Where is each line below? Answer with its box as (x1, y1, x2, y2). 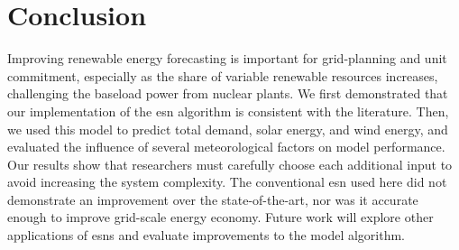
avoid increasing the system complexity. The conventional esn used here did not (7, 172, 447, 191)
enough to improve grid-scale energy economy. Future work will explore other (7, 208, 434, 227)
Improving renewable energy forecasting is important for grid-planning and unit (7, 49, 447, 68)
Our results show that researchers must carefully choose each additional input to (7, 154, 453, 173)
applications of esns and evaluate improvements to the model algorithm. (7, 226, 406, 245)
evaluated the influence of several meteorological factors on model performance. (7, 137, 445, 156)
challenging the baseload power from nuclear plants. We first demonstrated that (7, 84, 448, 103)
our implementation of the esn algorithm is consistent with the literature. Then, (7, 101, 449, 120)
